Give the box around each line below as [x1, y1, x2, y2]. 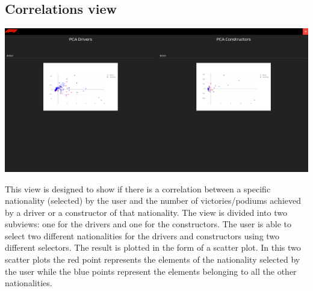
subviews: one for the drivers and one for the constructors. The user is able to [5, 218, 292, 230]
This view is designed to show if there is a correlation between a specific [5, 182, 271, 195]
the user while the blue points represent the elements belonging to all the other [5, 265, 297, 277]
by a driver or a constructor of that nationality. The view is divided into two [5, 206, 287, 218]
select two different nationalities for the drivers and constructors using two [5, 229, 280, 242]
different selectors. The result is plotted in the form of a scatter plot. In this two [5, 241, 301, 254]
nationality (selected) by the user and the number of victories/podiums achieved [5, 194, 301, 207]
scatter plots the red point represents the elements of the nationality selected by [5, 253, 300, 266]
